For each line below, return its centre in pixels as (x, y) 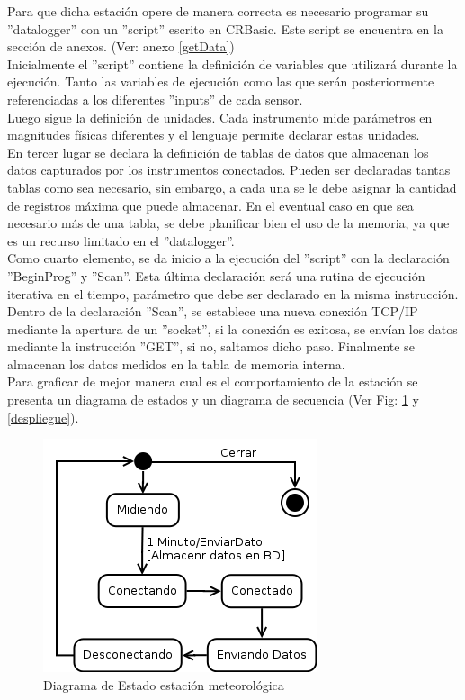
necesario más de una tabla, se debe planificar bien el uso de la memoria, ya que (228, 223)
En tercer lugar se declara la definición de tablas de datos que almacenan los (218, 152)
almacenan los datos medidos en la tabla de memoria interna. (176, 364)
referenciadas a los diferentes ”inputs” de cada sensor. (155, 99)
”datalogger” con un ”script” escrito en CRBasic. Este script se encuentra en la (225, 28)
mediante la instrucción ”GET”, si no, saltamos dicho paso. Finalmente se (211, 346)
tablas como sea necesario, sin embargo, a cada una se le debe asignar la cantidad (232, 187)
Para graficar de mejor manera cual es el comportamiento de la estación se (213, 382)
